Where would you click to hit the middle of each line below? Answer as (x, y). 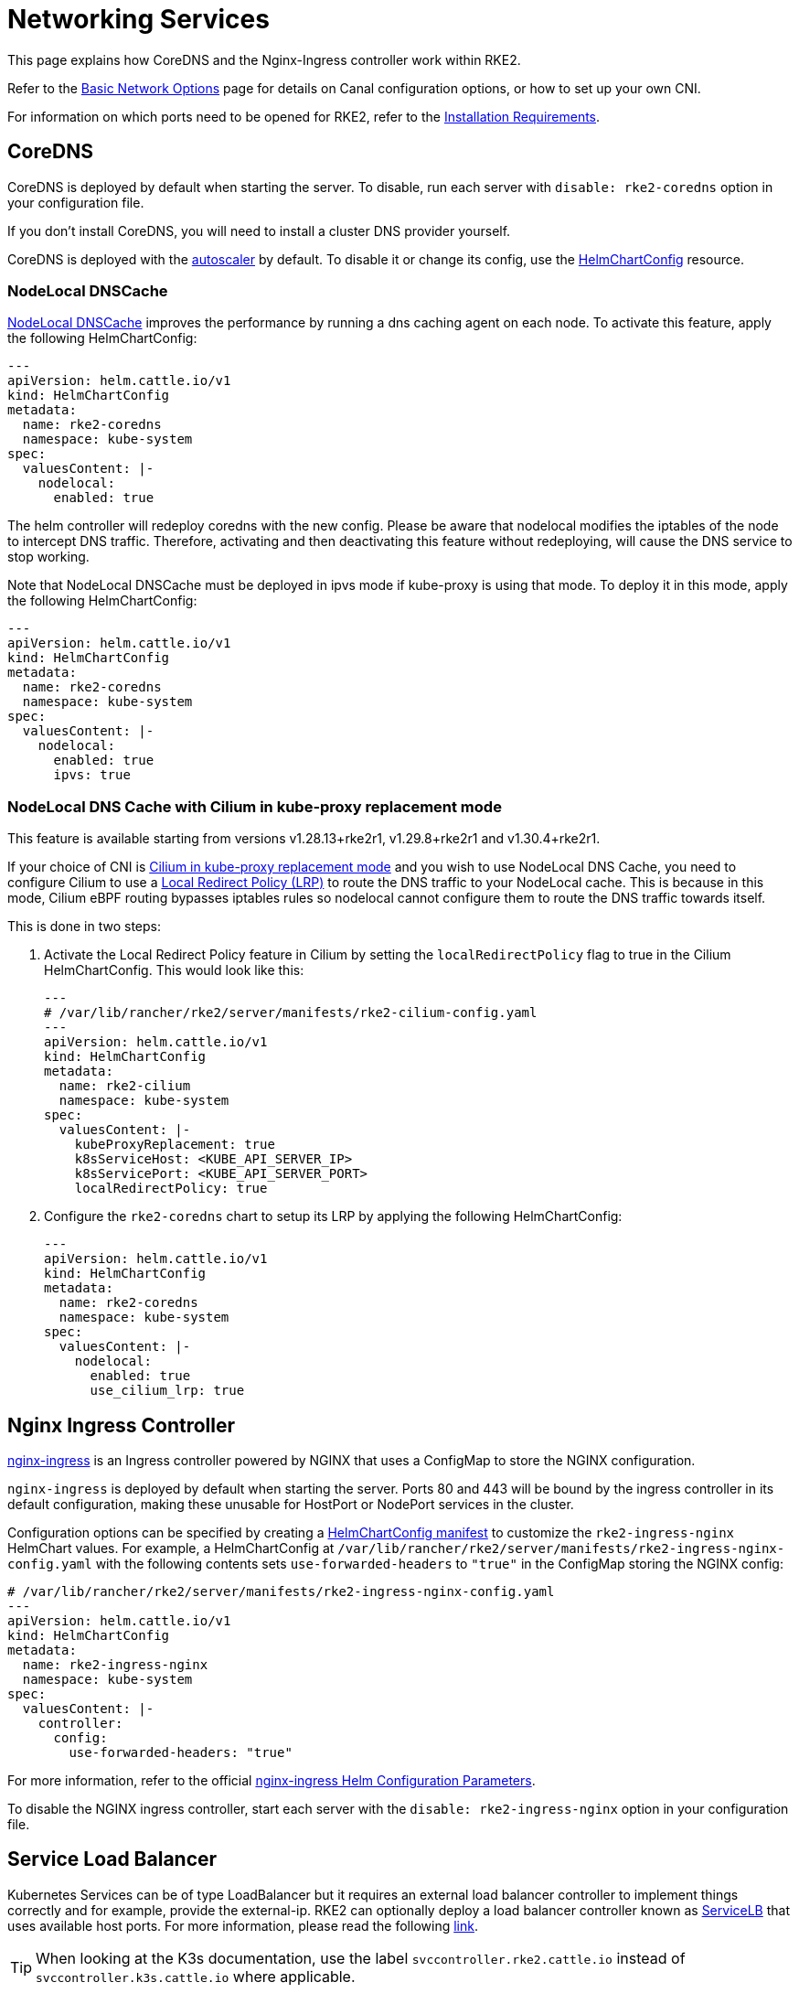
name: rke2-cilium (125, 1086)
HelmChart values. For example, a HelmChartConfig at (171, 1548)
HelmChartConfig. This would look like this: (174, 970)
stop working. (48, 557)
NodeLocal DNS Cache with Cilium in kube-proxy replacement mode (255, 806)
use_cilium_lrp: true (167, 1391)
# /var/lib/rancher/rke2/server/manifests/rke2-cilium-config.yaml (291, 1013)
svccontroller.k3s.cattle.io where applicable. (196, 1976)
